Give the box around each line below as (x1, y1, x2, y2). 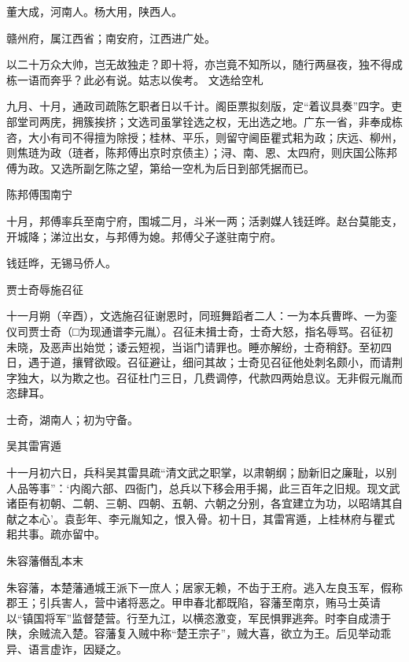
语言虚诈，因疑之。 (28, 641, 127, 656)
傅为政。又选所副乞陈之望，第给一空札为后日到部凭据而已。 (6, 159, 315, 176)
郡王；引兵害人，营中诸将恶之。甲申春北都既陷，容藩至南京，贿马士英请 (6, 594, 381, 611)
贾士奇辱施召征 (6, 281, 83, 297)
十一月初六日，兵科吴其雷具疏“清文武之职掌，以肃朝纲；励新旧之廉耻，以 (6, 464, 386, 481)
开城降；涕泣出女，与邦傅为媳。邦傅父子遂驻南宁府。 (6, 228, 282, 244)
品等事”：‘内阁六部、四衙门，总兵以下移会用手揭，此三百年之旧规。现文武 (17, 479, 400, 496)
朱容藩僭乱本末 (6, 552, 83, 569)
